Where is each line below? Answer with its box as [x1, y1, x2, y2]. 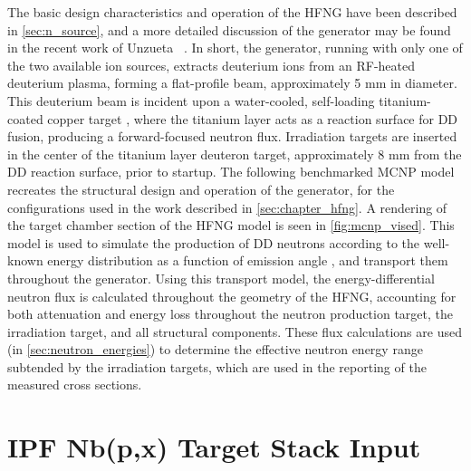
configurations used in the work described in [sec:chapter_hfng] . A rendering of [7, 197, 447, 216]
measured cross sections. [7, 375, 142, 394]
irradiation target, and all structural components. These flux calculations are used [7, 322, 462, 341]
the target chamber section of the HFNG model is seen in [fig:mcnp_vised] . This [7, 216, 455, 235]
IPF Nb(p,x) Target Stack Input [7, 428, 421, 466]
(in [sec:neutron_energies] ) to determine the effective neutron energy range [7, 340, 423, 359]
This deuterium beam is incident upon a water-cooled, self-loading [7, 91, 375, 110]
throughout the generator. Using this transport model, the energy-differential [7, 268, 435, 287]
